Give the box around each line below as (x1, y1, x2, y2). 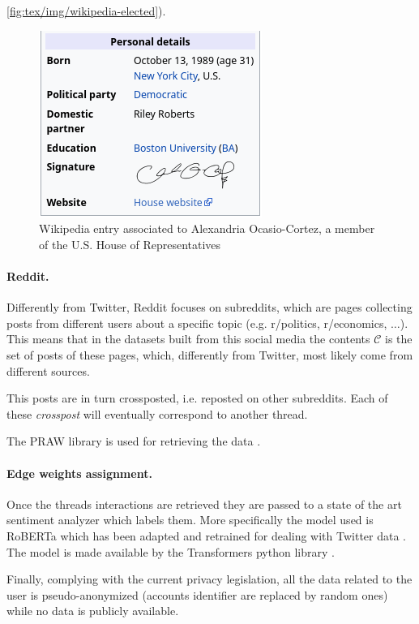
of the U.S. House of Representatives (39, 235, 221, 252)
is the (385, 330, 413, 347)
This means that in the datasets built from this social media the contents (6, 330, 370, 347)
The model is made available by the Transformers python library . (6, 543, 335, 560)
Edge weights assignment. (6, 464, 152, 481)
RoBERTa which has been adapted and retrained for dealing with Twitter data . (6, 527, 407, 544)
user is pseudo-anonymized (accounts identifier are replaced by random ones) (6, 586, 388, 603)
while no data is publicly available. (6, 602, 179, 619)
